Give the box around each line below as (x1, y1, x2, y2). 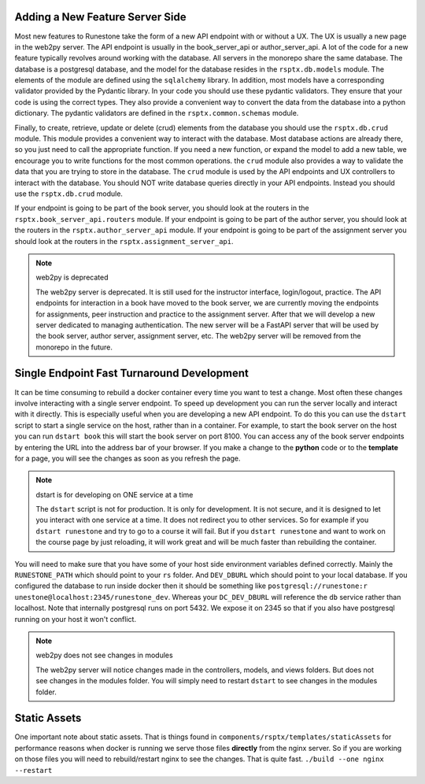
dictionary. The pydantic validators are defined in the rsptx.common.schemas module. (14, 109, 299, 118)
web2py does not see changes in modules (35, 650, 173, 660)
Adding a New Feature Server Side (14, 10, 187, 24)
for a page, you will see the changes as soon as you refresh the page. (14, 453, 241, 463)
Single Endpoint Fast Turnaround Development (14, 367, 249, 380)
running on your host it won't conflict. (14, 614, 137, 623)
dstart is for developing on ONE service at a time (35, 490, 194, 499)
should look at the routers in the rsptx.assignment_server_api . (14, 236, 234, 246)
